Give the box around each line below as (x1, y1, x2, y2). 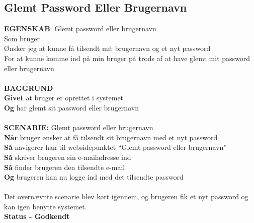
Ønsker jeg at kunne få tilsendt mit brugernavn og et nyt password (4, 43, 211, 53)
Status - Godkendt (4, 211, 70, 221)
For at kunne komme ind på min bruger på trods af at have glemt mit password (4, 52, 250, 63)
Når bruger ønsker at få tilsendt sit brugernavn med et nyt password (4, 132, 218, 142)
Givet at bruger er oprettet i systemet (4, 92, 124, 103)
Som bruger (4, 33, 40, 43)
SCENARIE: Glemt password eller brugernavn (4, 122, 153, 133)
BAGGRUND (4, 82, 53, 93)
